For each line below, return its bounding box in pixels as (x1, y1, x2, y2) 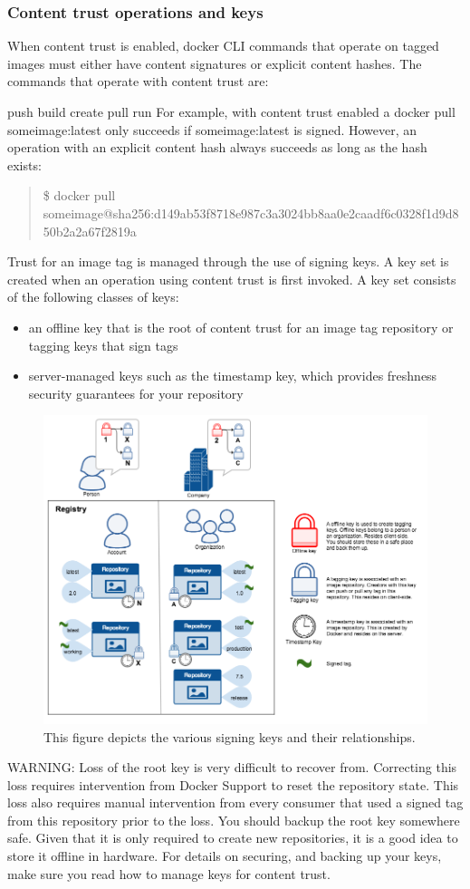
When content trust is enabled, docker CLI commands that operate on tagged (7, 36, 439, 55)
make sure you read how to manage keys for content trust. (7, 864, 331, 883)
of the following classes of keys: (7, 287, 179, 306)
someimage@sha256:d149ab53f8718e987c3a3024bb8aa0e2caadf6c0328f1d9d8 (43, 203, 459, 222)
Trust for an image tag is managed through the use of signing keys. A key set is (7, 252, 449, 271)
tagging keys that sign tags (28, 335, 178, 354)
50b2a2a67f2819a (43, 221, 137, 240)
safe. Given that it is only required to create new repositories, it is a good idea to (7, 828, 458, 847)
